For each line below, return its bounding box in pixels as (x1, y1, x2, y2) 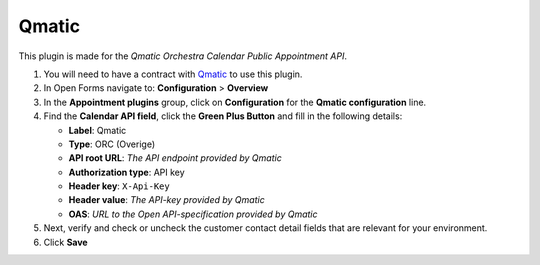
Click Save (43, 236, 89, 248)
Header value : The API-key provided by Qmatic (68, 194, 265, 206)
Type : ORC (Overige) (68, 138, 155, 150)
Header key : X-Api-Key (68, 180, 170, 192)
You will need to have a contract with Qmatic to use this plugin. (43, 68, 303, 80)
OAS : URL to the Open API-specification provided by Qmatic (68, 208, 318, 220)
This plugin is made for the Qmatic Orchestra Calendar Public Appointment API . (18, 50, 347, 62)
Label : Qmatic (68, 124, 127, 136)
